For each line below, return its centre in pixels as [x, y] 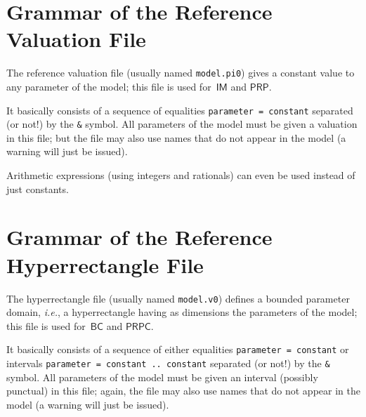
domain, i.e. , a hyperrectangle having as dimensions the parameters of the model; [182, 312]
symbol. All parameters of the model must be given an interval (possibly [162, 377]
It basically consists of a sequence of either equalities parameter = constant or [178, 349]
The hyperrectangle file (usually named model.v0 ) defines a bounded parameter [178, 298]
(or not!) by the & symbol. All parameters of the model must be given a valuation [182, 124]
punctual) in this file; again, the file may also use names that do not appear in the [183, 391]
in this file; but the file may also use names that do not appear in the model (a [176, 137]
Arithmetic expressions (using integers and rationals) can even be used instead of [181, 175]
